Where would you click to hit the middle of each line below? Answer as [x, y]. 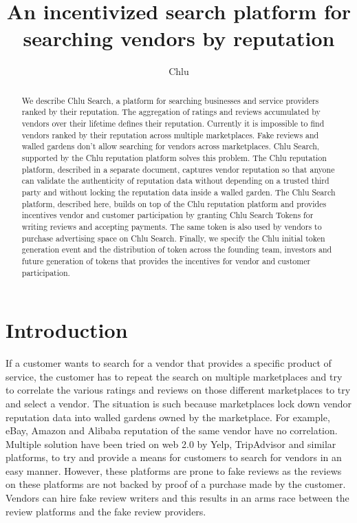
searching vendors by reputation [179, 38]
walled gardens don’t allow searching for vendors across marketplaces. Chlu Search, [171, 146]
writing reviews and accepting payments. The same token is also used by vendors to [172, 226]
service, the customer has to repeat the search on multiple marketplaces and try [174, 376]
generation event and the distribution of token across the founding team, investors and [177, 249]
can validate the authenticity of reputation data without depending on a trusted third [175, 181]
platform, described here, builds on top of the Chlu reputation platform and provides [174, 203]
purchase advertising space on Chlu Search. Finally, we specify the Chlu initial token [173, 238]
